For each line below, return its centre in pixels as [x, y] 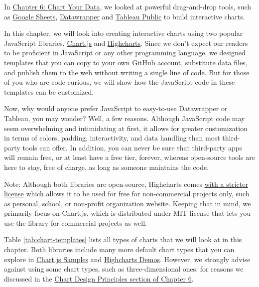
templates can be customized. [49, 91]
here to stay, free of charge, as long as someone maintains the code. [107, 167]
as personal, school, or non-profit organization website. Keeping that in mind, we [128, 203]
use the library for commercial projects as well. [76, 222]
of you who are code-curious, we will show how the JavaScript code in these [120, 82]
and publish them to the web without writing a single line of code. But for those [127, 72]
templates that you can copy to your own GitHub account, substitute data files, [126, 62]
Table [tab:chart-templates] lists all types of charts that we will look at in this [123, 239]
